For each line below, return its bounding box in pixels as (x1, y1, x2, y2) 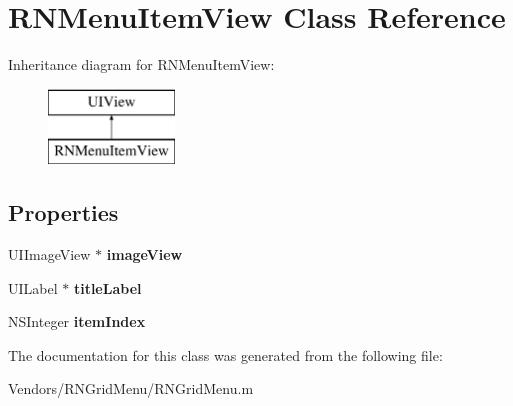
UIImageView (8, 244, 91, 265)
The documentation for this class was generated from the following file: (8, 344, 443, 365)
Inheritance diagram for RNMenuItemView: (8, 54, 275, 75)
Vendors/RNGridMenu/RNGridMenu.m (8, 378, 254, 399)
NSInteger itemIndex (8, 311, 146, 332)
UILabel (8, 277, 58, 298)
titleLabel (73, 277, 142, 298)
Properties (8, 197, 119, 228)
